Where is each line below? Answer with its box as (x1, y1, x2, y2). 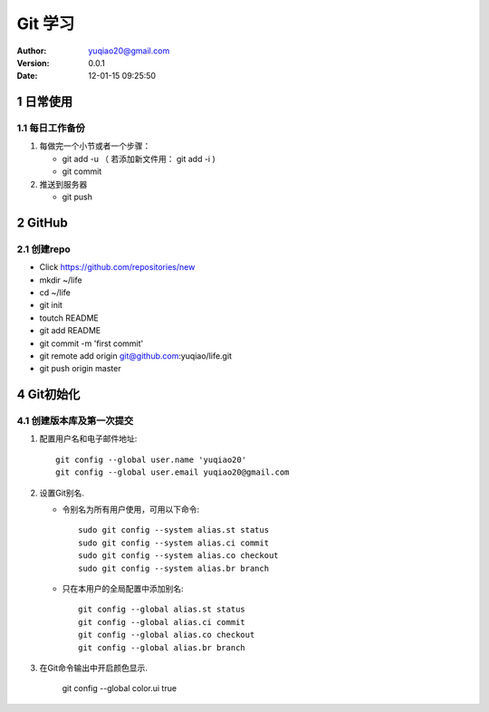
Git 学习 (16, 14, 75, 34)
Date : (16, 71, 38, 82)
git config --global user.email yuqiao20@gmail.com (55, 467, 290, 477)
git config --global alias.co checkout (78, 630, 255, 640)
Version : (16, 57, 50, 68)
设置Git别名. (39, 487, 85, 498)
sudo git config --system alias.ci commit (78, 537, 270, 548)
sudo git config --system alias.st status (78, 525, 270, 535)
